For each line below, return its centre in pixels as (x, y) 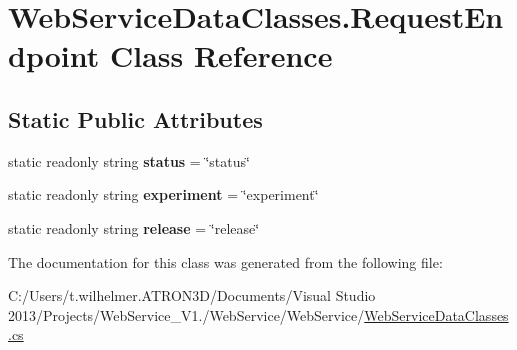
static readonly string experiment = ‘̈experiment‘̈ (163, 194)
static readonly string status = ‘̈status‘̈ (129, 160)
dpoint (54, 55)
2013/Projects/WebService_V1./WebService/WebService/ (186, 314)
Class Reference (221, 55)
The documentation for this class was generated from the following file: (225, 261)
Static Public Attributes (135, 118)
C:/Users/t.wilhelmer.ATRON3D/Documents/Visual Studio (192, 295)
